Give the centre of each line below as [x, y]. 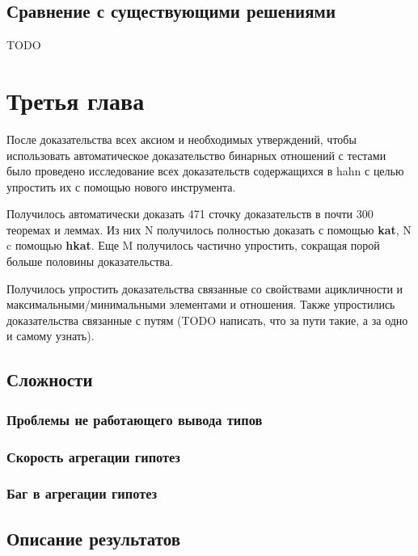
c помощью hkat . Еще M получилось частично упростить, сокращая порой [193, 245]
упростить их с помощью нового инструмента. [121, 186]
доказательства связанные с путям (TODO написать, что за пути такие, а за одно [207, 320]
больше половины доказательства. [90, 261]
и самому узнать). [51, 336]
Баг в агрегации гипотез [82, 493]
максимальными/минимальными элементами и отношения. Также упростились [201, 304]
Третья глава [76, 100]
